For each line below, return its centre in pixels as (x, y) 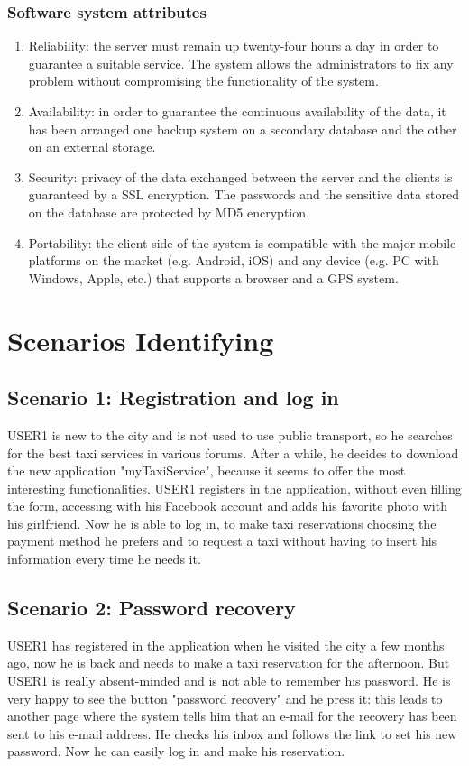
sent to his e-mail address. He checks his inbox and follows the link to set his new (232, 733)
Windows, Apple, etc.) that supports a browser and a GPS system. (213, 277)
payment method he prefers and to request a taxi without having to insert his (222, 541)
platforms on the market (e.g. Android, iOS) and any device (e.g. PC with (234, 260)
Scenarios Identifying (141, 340)
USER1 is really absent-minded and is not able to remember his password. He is (229, 681)
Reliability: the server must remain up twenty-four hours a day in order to (234, 46)
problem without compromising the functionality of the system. (203, 81)
